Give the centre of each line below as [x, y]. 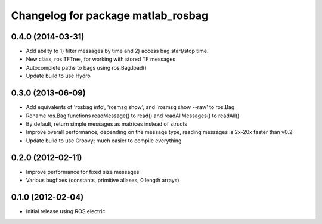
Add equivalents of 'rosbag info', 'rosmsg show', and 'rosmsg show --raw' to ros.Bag [130, 107]
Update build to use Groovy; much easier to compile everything [104, 141]
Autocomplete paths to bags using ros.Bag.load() [86, 67]
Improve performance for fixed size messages [83, 172]
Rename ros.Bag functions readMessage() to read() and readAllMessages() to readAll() [133, 116]
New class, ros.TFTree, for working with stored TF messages [101, 59]
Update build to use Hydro [58, 76]
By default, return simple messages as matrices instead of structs [107, 124]
